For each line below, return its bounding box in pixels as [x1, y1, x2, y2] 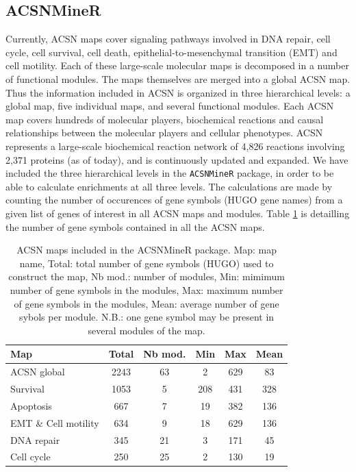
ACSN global [10, 364, 65, 379]
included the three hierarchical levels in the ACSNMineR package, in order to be [5, 166, 334, 180]
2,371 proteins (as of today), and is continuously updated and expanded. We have [5, 152, 348, 166]
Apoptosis [10, 398, 52, 412]
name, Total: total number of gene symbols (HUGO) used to [19, 256, 274, 270]
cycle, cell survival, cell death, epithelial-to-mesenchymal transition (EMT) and [5, 45, 338, 59]
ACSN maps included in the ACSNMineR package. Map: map [16, 243, 277, 257]
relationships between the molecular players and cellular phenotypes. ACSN [5, 125, 323, 140]
